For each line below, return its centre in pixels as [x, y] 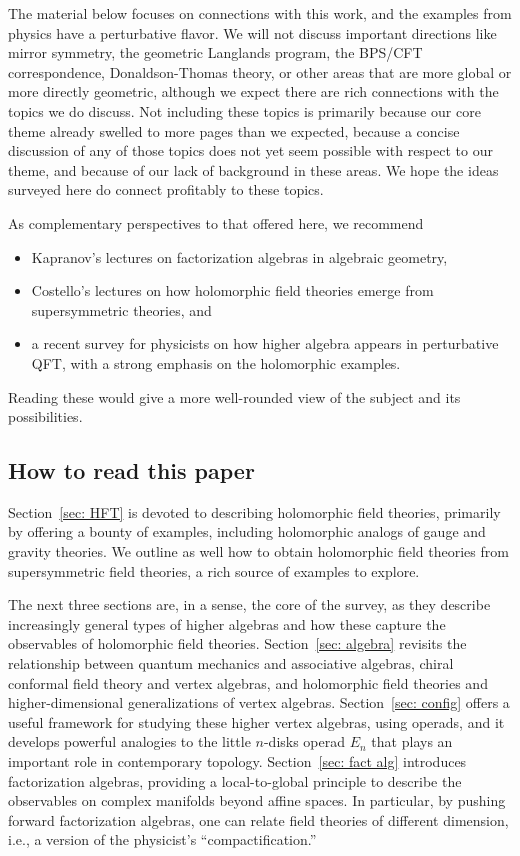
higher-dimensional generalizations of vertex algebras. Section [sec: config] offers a [259, 702]
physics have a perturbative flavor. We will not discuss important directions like [252, 32]
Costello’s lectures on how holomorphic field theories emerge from [232, 290]
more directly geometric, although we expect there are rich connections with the [253, 91]
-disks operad [304, 741]
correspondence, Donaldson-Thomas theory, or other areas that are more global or [260, 71]
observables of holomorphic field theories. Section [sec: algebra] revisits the [237, 643]
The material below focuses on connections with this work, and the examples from [260, 13]
